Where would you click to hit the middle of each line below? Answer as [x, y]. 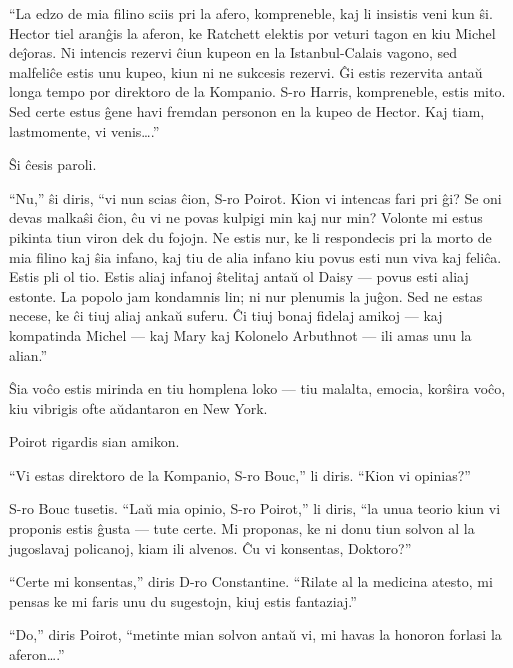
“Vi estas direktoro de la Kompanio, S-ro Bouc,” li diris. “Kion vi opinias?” [240, 474]
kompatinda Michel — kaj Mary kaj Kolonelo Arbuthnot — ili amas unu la [240, 334]
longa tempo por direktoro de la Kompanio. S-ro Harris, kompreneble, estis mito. [257, 91]
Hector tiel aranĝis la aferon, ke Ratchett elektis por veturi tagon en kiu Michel [252, 32]
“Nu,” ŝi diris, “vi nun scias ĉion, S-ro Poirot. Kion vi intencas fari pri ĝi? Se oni [255, 197]
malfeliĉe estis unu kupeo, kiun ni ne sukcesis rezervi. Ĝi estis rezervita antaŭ [246, 71]
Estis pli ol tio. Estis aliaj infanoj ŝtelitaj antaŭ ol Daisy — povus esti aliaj [239, 276]
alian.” [28, 354]
